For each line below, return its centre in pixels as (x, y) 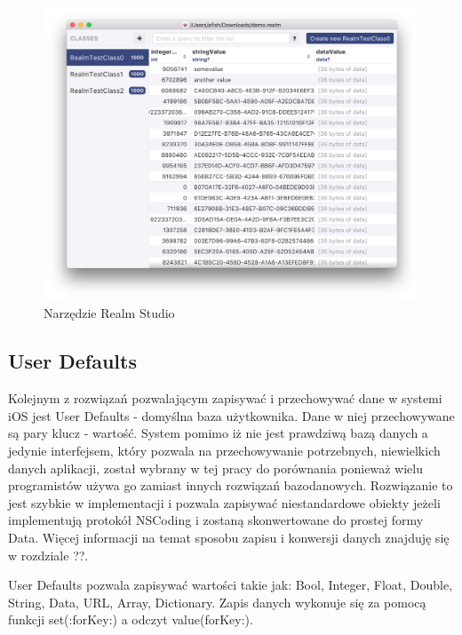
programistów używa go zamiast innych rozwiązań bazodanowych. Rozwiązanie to (231, 485)
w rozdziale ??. (48, 555)
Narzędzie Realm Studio (109, 313)
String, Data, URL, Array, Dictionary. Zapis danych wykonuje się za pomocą (217, 602)
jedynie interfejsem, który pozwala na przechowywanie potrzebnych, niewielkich (224, 450)
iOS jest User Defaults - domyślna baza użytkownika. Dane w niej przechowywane (231, 415)
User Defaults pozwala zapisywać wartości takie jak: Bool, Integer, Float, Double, (231, 585)
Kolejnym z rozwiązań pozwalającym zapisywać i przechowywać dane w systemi (225, 398)
